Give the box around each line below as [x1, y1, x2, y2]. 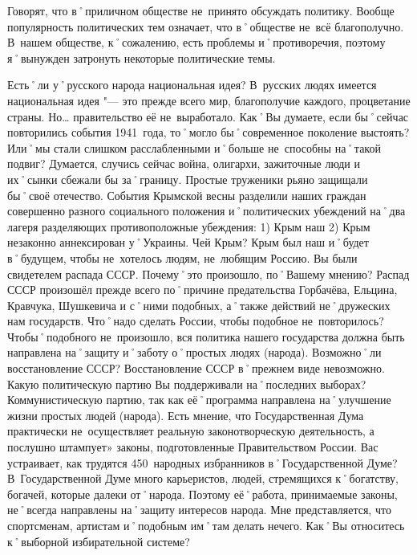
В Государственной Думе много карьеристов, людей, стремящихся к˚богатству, [7, 470, 399, 487]
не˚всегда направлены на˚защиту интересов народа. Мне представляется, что [7, 501, 391, 518]
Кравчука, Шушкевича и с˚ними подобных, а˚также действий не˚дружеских [7, 296, 391, 313]
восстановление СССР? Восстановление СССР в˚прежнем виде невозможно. [7, 360, 385, 377]
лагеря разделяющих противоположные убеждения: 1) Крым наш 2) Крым [7, 218, 370, 235]
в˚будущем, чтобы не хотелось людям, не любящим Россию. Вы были [7, 249, 358, 266]
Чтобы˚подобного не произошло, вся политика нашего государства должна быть [7, 328, 405, 345]
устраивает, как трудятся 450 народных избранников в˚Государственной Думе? [7, 454, 398, 471]
